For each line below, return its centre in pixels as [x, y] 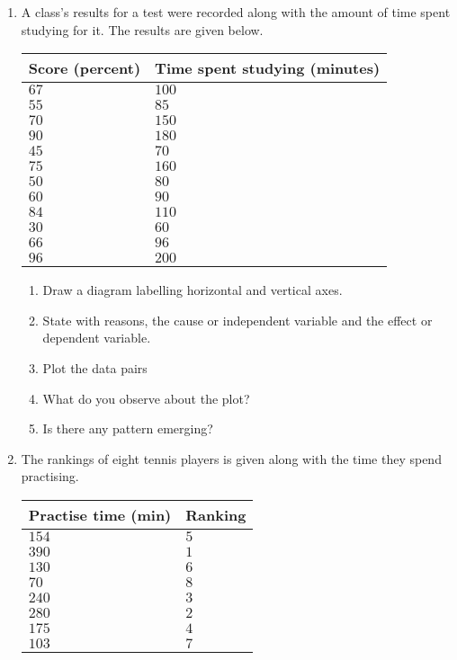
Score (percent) [85, 68]
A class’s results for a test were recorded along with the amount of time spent [236, 12]
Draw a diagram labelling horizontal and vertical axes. [193, 290]
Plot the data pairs [95, 367]
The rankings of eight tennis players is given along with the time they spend [231, 458]
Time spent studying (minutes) [268, 68]
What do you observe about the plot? [146, 398]
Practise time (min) [100, 514]
